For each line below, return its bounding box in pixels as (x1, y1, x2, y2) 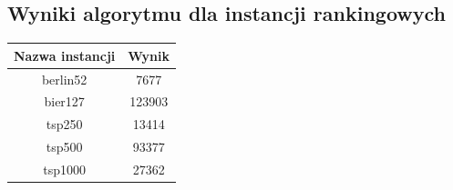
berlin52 (41, 69, 88, 88)
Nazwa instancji (14, 45, 116, 65)
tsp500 (46, 137, 83, 156)
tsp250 (46, 115, 83, 134)
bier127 (44, 92, 85, 111)
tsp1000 (43, 159, 87, 178)
